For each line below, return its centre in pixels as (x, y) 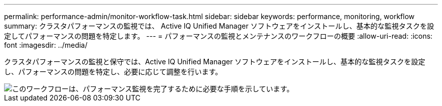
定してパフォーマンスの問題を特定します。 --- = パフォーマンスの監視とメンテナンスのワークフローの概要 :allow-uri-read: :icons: (218, 36)
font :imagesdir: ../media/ (46, 45)
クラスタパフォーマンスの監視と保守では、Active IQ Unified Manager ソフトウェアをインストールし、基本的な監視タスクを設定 (215, 62)
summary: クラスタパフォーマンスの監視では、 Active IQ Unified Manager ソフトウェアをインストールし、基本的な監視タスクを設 (219, 26)
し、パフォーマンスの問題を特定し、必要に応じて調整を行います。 (113, 72)
